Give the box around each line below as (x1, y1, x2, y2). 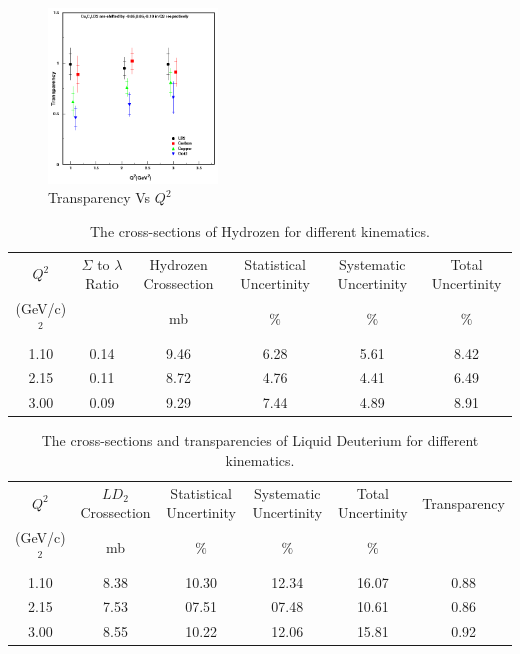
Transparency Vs (48, 187, 151, 208)
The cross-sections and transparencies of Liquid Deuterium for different (41, 430, 479, 451)
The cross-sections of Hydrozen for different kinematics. (89, 220, 430, 241)
